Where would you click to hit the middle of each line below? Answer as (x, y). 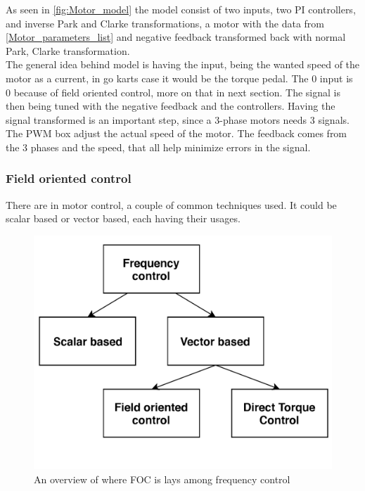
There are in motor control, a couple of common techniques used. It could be (171, 204)
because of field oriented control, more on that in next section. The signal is (177, 92)
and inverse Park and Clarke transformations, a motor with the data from (165, 23)
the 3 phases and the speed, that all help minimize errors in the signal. (158, 147)
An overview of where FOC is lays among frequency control (162, 479)
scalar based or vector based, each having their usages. (123, 218)
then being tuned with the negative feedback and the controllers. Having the (171, 106)
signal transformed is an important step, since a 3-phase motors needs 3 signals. (178, 119)
